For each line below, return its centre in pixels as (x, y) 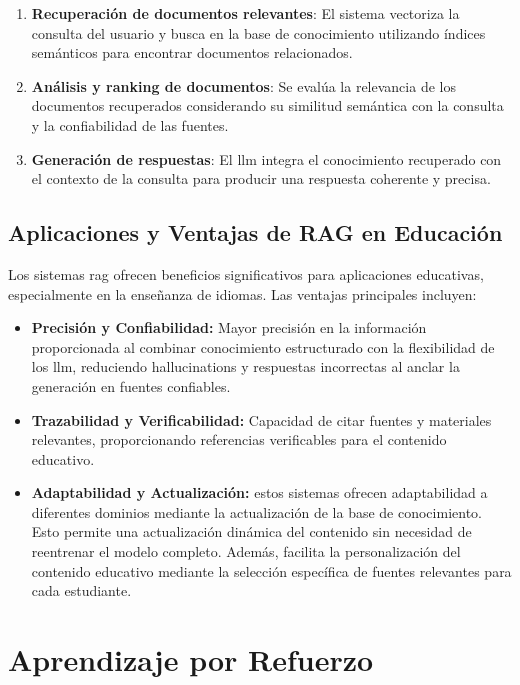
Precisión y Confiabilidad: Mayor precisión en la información (229, 327)
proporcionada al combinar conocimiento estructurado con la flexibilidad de (263, 346)
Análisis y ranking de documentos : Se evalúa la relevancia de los (243, 85)
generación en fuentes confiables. (131, 385)
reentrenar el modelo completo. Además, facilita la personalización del (246, 551)
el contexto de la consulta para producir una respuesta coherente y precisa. (261, 178)
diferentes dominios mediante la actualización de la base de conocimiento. (256, 511)
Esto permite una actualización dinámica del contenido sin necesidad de (251, 531)
